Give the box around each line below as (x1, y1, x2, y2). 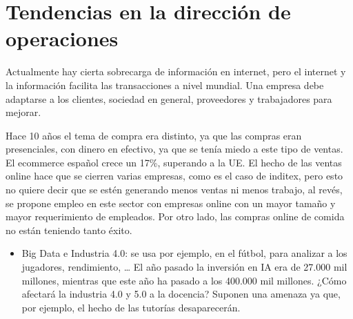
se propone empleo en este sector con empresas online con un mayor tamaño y (6, 195, 336, 210)
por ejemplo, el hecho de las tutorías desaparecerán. (21, 300, 241, 314)
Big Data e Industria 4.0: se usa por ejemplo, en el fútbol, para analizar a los (21, 246, 347, 260)
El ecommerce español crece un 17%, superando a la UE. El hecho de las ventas (6, 155, 342, 169)
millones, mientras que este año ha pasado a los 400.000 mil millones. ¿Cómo (21, 273, 347, 287)
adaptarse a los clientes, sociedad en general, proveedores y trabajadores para (6, 91, 332, 106)
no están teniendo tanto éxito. (6, 222, 132, 237)
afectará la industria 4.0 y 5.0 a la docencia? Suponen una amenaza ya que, (21, 287, 341, 301)
